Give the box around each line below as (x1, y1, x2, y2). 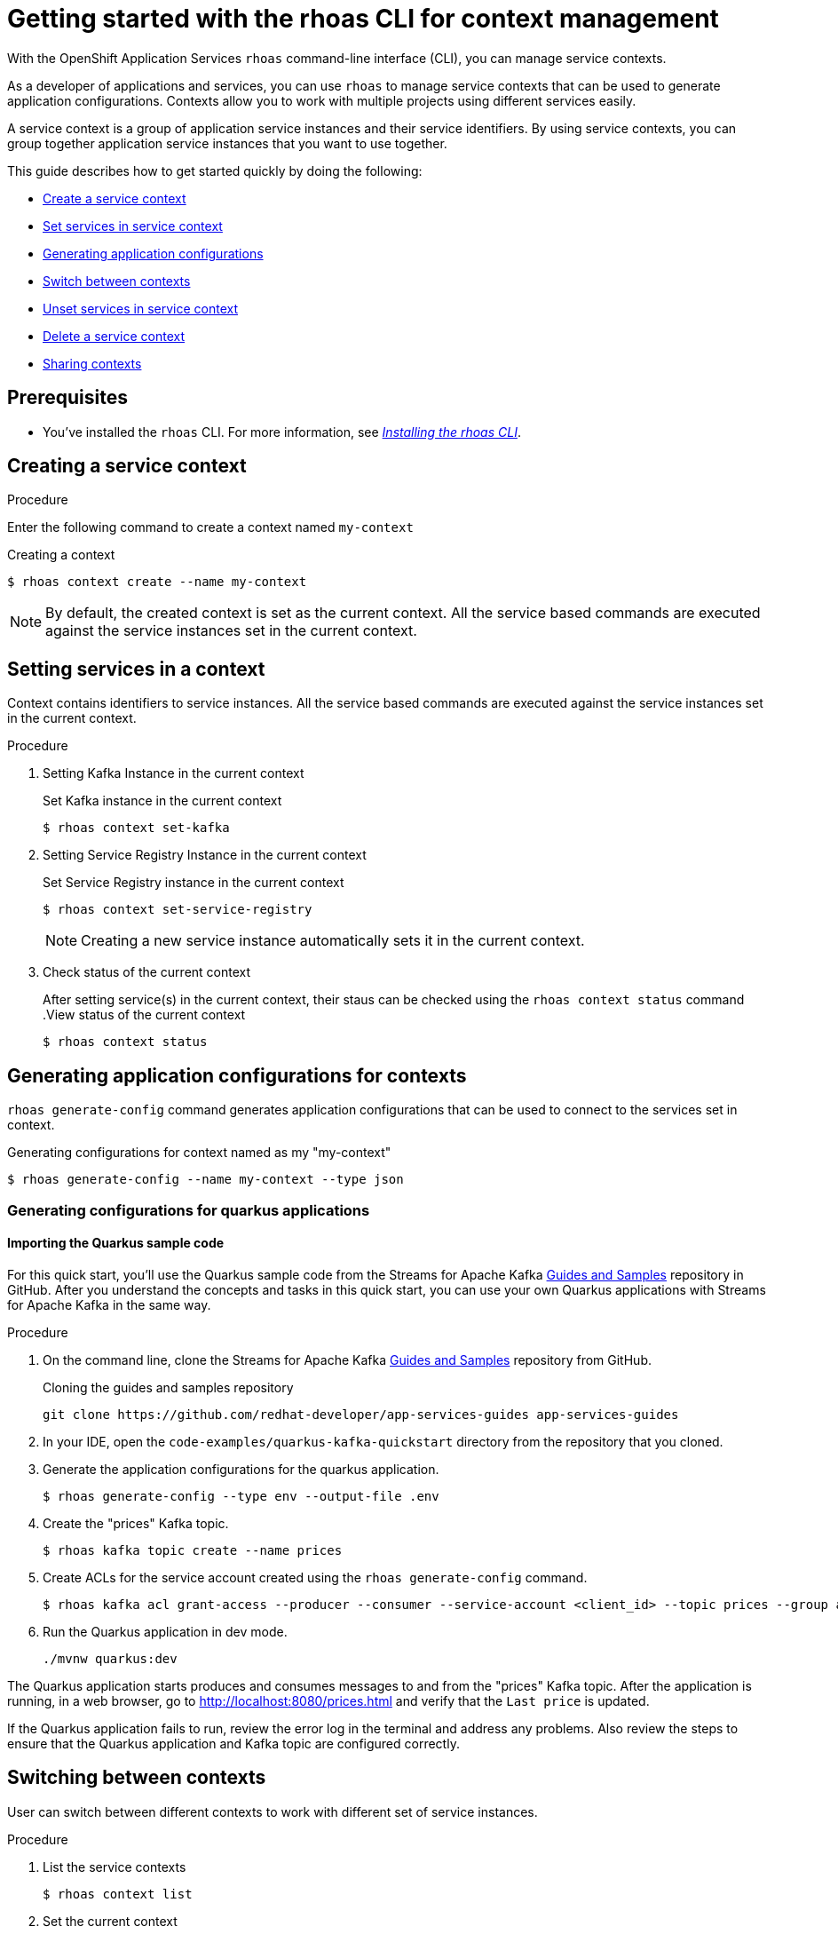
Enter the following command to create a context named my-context (7, 519, 414, 535)
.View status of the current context (43, 1007, 246, 1023)
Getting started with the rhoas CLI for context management (7, 4, 719, 34)
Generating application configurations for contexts (7, 1064, 467, 1087)
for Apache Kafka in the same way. (7, 1296, 211, 1312)
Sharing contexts (43, 355, 142, 371)
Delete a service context (43, 328, 186, 344)
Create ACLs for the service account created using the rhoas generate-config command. (43, 1569, 588, 1585)
